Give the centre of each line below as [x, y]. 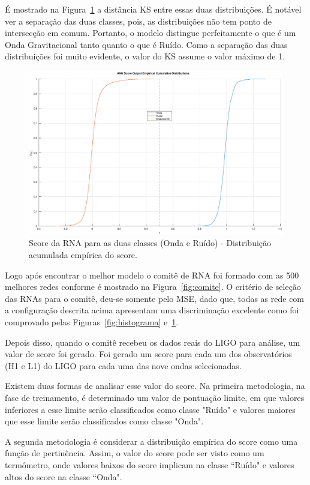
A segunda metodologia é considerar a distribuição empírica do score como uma [151, 441]
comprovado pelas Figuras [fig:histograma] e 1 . [92, 321]
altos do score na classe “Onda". [64, 476]
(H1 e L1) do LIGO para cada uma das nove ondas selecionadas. [123, 365]
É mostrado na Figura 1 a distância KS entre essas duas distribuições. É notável [153, 9]
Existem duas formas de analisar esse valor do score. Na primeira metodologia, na [155, 386]
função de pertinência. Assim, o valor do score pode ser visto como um [135, 453]
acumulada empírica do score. [83, 255]
